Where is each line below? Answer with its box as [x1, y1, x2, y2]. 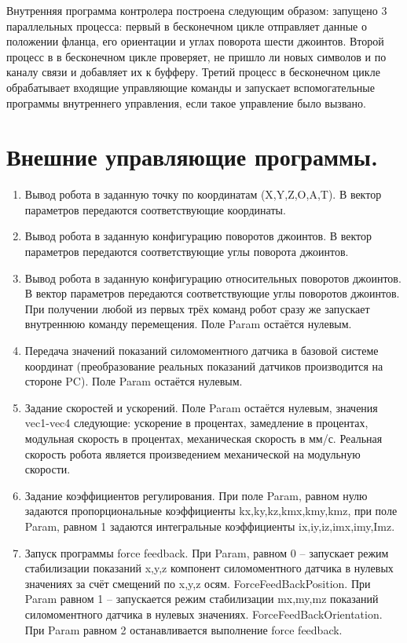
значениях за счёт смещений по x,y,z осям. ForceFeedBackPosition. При [24, 575, 371, 591]
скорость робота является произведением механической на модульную [24, 445, 361, 462]
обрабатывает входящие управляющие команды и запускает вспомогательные [6, 79, 375, 95]
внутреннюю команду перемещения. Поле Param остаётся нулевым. [24, 316, 352, 332]
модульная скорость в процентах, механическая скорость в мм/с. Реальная [24, 430, 383, 446]
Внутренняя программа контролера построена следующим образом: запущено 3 [6, 2, 387, 18]
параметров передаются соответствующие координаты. [24, 201, 286, 217]
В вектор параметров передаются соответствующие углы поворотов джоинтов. [24, 285, 400, 301]
